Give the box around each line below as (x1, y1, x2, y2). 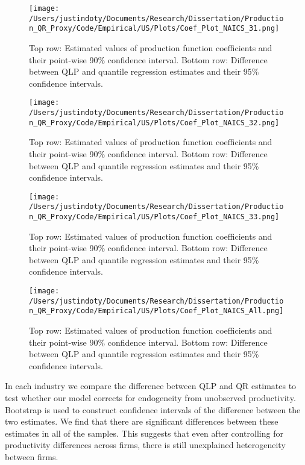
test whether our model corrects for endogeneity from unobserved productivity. (5, 391, 296, 404)
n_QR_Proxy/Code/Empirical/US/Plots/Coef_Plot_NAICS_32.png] (29, 118, 280, 127)
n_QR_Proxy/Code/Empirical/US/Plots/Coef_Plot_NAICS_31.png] (29, 24, 280, 33)
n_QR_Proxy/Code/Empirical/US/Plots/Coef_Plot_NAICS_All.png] (29, 307, 284, 316)
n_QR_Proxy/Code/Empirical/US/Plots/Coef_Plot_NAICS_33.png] (29, 213, 280, 221)
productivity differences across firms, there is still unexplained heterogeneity (5, 438, 286, 451)
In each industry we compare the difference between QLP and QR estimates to (5, 379, 297, 392)
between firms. (5, 450, 58, 463)
